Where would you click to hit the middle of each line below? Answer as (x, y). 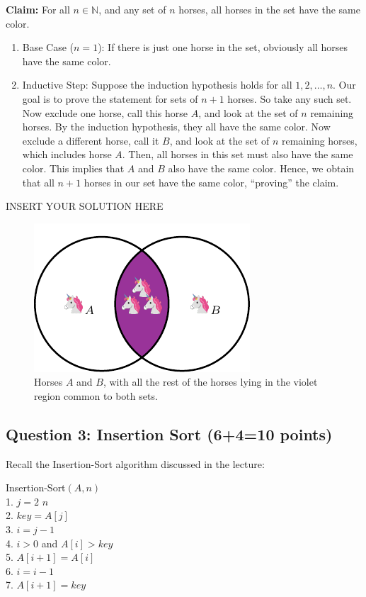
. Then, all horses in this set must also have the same (238, 154)
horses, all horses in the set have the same (269, 9)
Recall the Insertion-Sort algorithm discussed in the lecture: (135, 463)
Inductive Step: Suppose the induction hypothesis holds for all (157, 85)
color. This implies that (73, 168)
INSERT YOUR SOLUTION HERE (85, 206)
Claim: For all (38, 9)
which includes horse (67, 154)
